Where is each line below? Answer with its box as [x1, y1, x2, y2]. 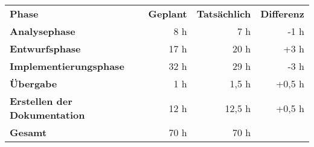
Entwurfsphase [10, 42, 81, 55]
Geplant [148, 7, 187, 20]
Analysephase [10, 24, 75, 38]
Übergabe [10, 77, 57, 90]
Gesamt [10, 125, 47, 139]
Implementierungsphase [10, 59, 124, 73]
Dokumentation [10, 108, 85, 122]
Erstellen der [10, 94, 72, 108]
